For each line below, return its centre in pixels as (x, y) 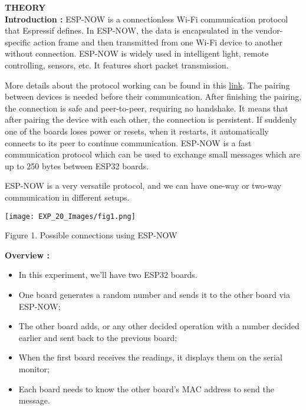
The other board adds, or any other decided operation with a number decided (159, 326)
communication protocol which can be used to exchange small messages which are (152, 154)
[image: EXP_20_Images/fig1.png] (70, 216)
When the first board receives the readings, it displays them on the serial (150, 357)
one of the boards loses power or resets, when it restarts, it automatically (137, 131)
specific (18, 42)
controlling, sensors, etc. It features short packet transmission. (117, 65)
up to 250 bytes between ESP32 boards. (77, 165)
